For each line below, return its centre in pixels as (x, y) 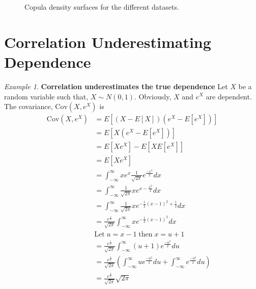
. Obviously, (153, 96)
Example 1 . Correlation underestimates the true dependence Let (116, 86)
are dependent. (229, 96)
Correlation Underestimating (108, 42)
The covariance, (29, 106)
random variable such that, (46, 96)
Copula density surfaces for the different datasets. (102, 7)
